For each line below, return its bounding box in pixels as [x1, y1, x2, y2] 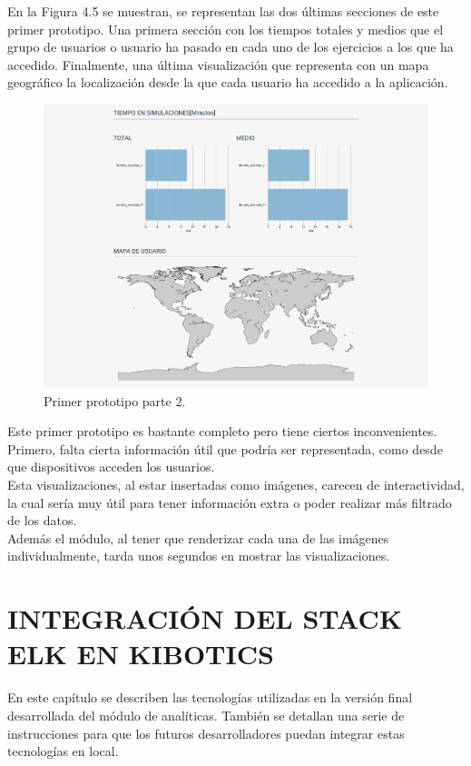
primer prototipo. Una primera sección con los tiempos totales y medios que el [7, 19, 444, 38]
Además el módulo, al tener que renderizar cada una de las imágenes [7, 528, 389, 547]
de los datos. [7, 511, 77, 530]
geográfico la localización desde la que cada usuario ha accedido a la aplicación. [7, 73, 448, 92]
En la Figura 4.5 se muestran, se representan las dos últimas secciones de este [7, 2, 439, 20]
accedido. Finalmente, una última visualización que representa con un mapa [7, 55, 429, 74]
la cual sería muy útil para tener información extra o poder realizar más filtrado [7, 492, 452, 512]
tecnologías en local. [7, 741, 119, 761]
